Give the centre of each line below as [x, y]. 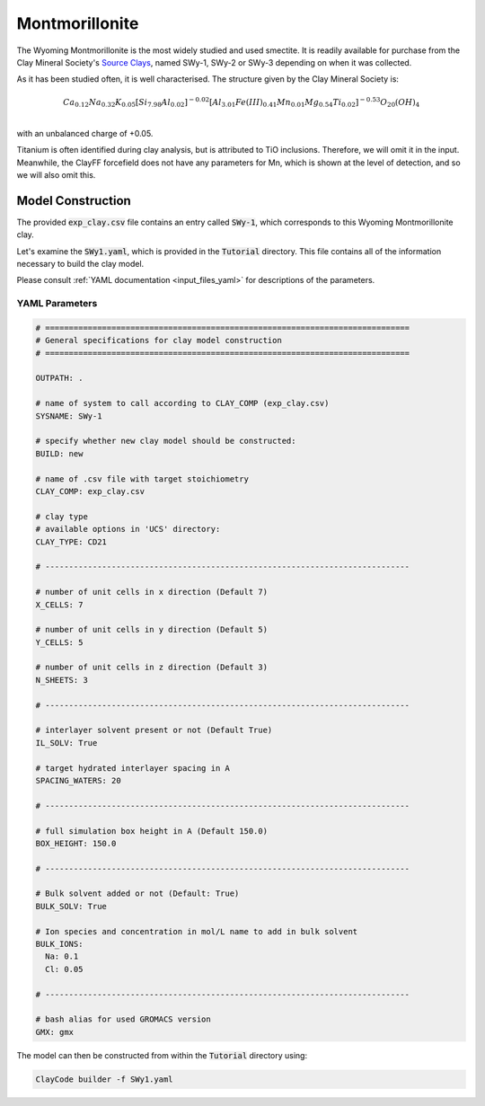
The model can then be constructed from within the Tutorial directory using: [162, 1055]
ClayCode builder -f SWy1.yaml [105, 1079]
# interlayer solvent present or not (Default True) [154, 730]
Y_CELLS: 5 [59, 642]
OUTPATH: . [59, 378]
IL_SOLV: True [66, 743]
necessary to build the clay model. [80, 263]
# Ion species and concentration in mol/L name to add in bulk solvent [197, 931]
